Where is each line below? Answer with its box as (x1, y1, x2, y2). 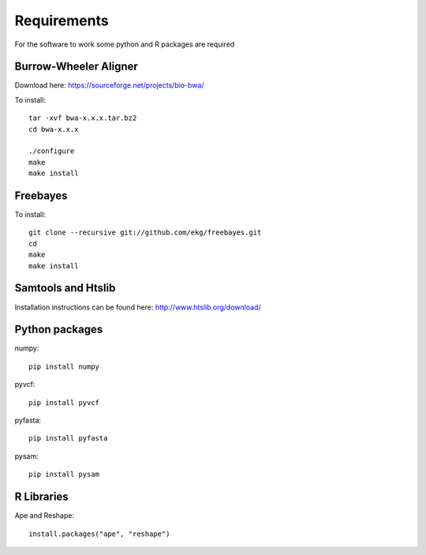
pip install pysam (28, 470, 100, 479)
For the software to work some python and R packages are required (14, 39, 235, 49)
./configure (28, 147, 75, 156)
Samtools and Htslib (14, 281, 116, 295)
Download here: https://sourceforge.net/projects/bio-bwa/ (14, 81, 204, 90)
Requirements (14, 12, 110, 29)
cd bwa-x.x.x (28, 125, 79, 133)
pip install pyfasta (28, 434, 108, 443)
